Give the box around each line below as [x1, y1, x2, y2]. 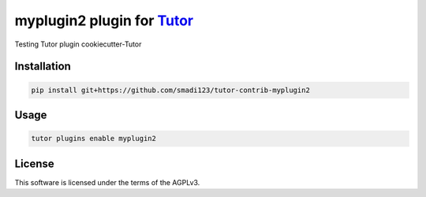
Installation [14, 60, 71, 73]
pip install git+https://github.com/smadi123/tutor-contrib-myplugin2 [31, 85, 311, 95]
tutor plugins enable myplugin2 [31, 134, 157, 143]
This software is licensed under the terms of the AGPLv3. [14, 177, 200, 187]
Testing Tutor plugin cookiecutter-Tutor [14, 39, 142, 49]
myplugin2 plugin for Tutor [14, 12, 193, 29]
